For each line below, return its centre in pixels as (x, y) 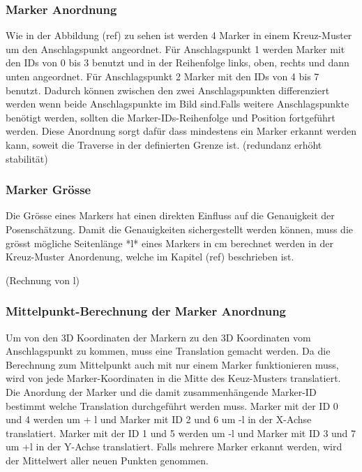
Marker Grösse (48, 190)
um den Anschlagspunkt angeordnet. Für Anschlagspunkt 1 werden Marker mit (175, 49)
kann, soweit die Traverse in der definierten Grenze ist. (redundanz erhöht (164, 144)
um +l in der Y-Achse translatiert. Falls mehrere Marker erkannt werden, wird (174, 447)
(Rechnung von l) (43, 280)
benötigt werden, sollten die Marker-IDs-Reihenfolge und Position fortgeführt (171, 117)
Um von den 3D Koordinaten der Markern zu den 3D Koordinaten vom (158, 337)
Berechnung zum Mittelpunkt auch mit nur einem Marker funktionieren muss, (172, 364)
